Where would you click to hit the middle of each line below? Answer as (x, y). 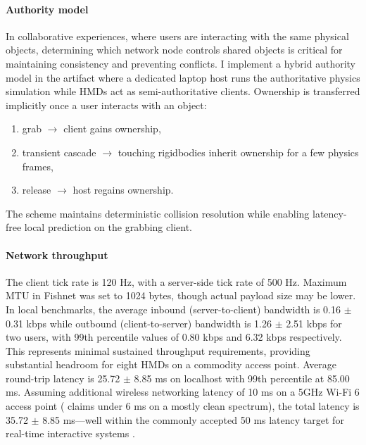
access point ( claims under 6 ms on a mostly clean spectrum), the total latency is (183, 406)
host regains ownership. (123, 190)
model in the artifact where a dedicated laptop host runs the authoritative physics (183, 77)
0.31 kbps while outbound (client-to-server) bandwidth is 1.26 (139, 323)
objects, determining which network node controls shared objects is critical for (174, 50)
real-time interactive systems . (70, 433)
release (37, 190)
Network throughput (57, 255)
